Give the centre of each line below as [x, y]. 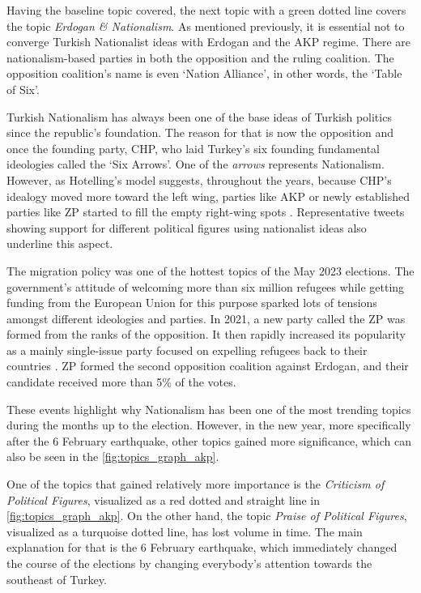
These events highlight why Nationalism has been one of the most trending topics [209, 409]
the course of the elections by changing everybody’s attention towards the [189, 563]
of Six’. [23, 89]
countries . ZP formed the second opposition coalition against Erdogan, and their [208, 366]
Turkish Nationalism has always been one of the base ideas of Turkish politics [199, 116]
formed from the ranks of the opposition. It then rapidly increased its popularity [206, 334]
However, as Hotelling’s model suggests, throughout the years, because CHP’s [199, 179]
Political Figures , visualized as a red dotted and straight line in [164, 499]
